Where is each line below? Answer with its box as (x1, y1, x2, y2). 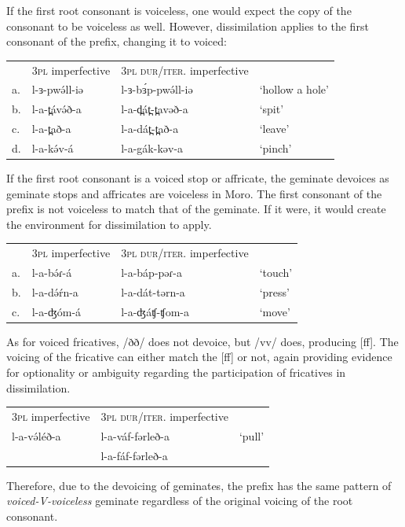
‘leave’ (259, 120, 290, 137)
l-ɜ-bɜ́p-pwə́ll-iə (121, 81, 193, 98)
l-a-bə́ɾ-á (31, 263, 72, 280)
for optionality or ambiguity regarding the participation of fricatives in (6, 363, 346, 380)
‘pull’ (239, 427, 265, 444)
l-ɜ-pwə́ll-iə (31, 81, 84, 98)
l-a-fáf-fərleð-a (100, 447, 168, 463)
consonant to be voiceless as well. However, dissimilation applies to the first (6, 17, 369, 34)
